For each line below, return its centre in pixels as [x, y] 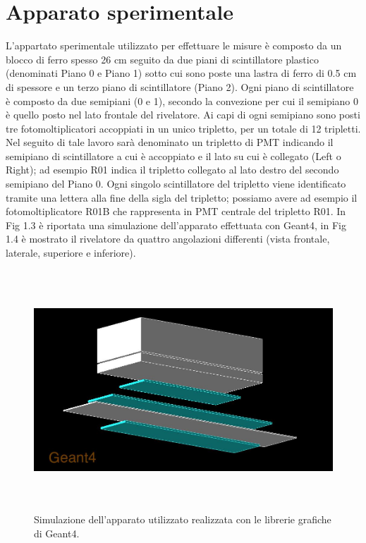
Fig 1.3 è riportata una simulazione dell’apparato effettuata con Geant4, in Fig [176, 225]
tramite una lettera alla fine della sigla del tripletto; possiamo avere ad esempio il [182, 197]
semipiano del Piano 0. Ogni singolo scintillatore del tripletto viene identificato [176, 184]
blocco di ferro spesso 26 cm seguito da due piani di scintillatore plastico [162, 59]
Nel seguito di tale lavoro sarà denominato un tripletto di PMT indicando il [170, 142]
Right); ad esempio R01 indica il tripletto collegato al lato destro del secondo [172, 170]
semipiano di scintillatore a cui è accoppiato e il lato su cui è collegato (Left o [173, 155]
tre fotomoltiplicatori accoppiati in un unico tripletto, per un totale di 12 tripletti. [183, 128]
